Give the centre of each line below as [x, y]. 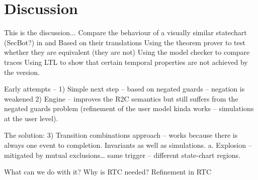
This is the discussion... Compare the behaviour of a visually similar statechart [125, 32]
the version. [22, 72]
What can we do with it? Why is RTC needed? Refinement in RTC [108, 172]
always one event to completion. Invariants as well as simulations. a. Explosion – [128, 145]
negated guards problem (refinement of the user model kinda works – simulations [129, 108]
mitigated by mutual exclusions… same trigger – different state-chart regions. [122, 155]
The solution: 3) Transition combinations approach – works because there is [121, 135]
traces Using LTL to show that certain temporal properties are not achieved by [126, 62]
